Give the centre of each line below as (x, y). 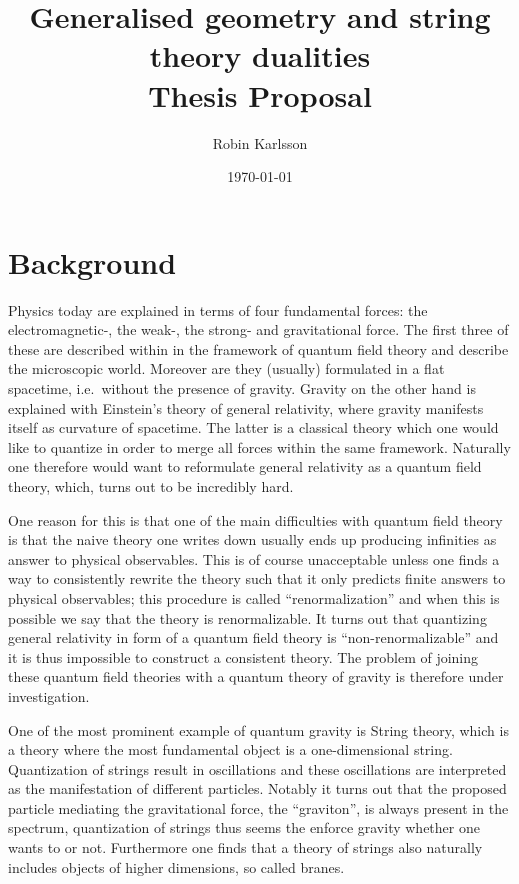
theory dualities (260, 55)
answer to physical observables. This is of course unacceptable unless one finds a (254, 558)
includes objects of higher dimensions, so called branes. (176, 866)
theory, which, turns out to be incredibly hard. (151, 485)
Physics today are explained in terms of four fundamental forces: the (218, 309)
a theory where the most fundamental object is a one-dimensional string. (230, 749)
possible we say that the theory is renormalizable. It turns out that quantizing (247, 617)
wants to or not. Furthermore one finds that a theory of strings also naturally (245, 847)
